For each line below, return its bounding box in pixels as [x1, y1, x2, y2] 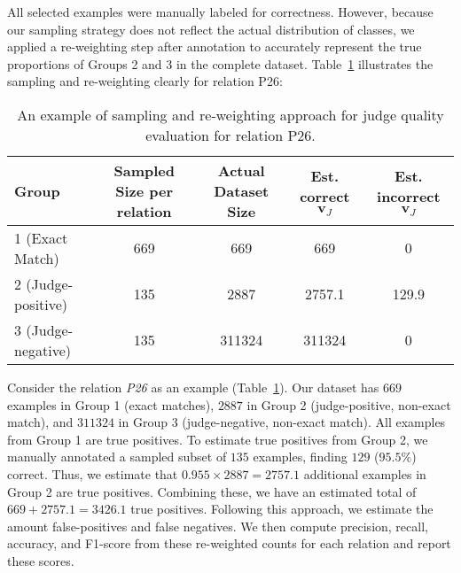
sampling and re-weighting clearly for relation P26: [7, 72, 283, 90]
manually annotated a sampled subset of [7, 447, 227, 466]
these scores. [7, 551, 74, 569]
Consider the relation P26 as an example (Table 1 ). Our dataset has [7, 377, 379, 396]
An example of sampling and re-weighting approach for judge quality [17, 104, 444, 125]
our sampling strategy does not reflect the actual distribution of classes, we [7, 19, 415, 38]
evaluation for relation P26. [145, 124, 316, 145]
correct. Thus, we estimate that [7, 464, 178, 483]
